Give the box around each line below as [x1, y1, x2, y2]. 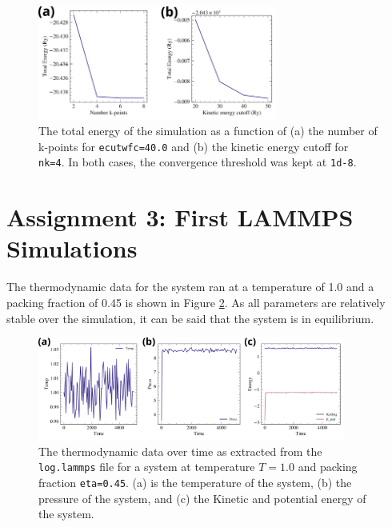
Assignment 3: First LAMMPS [6, 201, 354, 234]
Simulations [6, 232, 138, 265]
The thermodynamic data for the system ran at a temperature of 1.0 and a [6, 278, 374, 295]
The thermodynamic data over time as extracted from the [38, 442, 322, 459]
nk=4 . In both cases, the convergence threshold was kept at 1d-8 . [38, 154, 357, 170]
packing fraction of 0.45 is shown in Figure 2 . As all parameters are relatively [6, 293, 386, 310]
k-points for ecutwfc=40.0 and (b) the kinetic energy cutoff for [38, 138, 349, 154]
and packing [298, 458, 358, 475]
